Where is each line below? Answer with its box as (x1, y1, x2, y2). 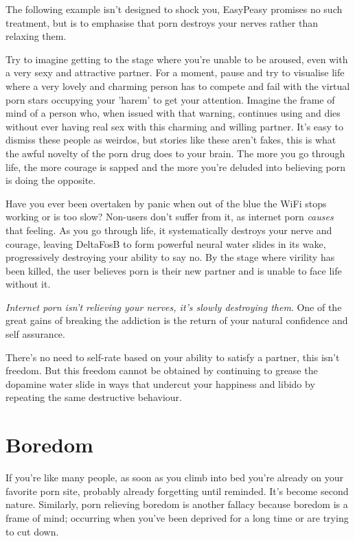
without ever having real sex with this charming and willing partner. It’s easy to (5, 119, 344, 133)
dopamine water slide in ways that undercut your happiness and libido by (5, 376, 315, 391)
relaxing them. (5, 29, 67, 43)
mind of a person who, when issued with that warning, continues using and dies (5, 106, 341, 120)
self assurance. (5, 327, 65, 341)
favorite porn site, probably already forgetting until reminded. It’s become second (5, 483, 349, 498)
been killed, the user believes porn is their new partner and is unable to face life (5, 263, 342, 277)
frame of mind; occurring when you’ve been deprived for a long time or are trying (5, 510, 349, 525)
